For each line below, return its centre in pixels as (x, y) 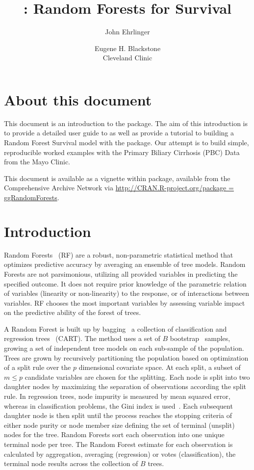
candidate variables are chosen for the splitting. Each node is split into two (137, 377)
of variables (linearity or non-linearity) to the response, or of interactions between (127, 293)
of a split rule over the (38, 367)
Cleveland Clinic (127, 58)
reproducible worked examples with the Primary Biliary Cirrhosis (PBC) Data (122, 152)
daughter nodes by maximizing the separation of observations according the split (125, 386)
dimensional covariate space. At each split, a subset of (160, 367)
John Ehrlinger (127, 32)
